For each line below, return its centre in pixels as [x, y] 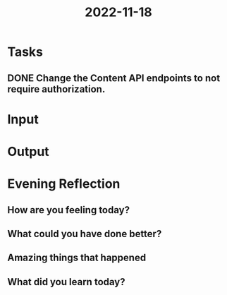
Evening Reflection [64, 184]
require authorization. [56, 89]
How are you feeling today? [69, 210]
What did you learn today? [66, 282]
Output [28, 151]
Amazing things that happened [77, 258]
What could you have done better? [85, 234]
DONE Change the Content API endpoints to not [114, 78]
